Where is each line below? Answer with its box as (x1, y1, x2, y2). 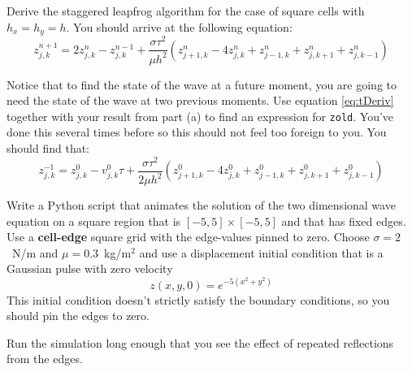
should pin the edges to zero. (7, 307, 150, 324)
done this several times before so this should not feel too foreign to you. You (7, 123, 387, 141)
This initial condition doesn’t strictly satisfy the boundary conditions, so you (7, 291, 390, 308)
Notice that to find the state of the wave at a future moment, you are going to (7, 76, 397, 93)
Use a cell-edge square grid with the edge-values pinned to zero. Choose (7, 228, 370, 245)
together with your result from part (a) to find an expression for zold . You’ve (7, 107, 394, 124)
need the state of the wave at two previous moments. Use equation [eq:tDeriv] (7, 92, 394, 109)
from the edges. (7, 350, 83, 367)
